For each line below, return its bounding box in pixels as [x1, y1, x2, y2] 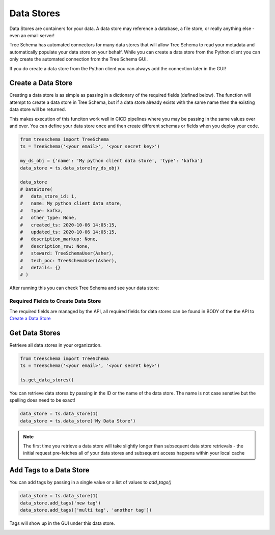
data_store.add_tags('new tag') [20, 500, 101, 506]
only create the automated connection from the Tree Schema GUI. [9, 56, 148, 62]
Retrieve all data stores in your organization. [9, 342, 102, 348]
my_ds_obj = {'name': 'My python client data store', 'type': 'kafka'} [20, 158, 203, 164]
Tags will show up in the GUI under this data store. [9, 520, 115, 526]
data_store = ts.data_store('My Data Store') [20, 418, 136, 424]
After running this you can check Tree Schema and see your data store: [9, 285, 159, 291]
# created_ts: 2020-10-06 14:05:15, [20, 222, 117, 228]
